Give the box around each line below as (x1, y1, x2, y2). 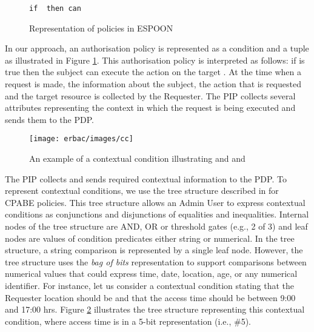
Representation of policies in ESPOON (29, 21, 173, 34)
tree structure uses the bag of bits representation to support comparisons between (5, 255, 307, 268)
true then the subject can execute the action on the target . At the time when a (5, 65, 301, 78)
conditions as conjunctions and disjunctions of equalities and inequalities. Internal (5, 208, 309, 221)
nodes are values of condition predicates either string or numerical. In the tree (5, 231, 295, 244)
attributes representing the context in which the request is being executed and (5, 101, 296, 114)
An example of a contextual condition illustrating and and (29, 152, 246, 165)
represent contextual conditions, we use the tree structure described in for (5, 184, 279, 197)
